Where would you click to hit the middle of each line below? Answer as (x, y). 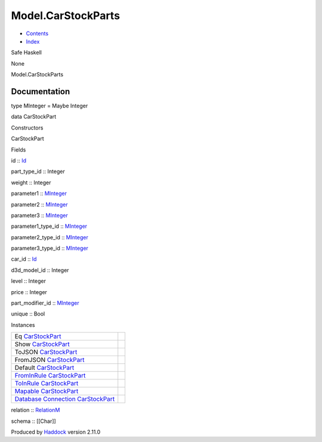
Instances (23, 324)
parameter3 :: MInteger (39, 215)
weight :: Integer (31, 183)
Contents (37, 33)
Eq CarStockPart (38, 336)
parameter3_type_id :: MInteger (50, 248)
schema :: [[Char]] (33, 421)
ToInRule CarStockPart (47, 384)
